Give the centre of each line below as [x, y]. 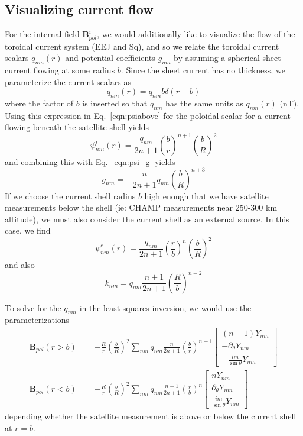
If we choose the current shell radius [70, 196]
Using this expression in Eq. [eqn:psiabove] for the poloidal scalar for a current [148, 115]
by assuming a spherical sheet [227, 58]
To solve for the [33, 307]
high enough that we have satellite [206, 196]
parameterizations [37, 320]
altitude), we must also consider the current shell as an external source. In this [147, 219]
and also [20, 265]
